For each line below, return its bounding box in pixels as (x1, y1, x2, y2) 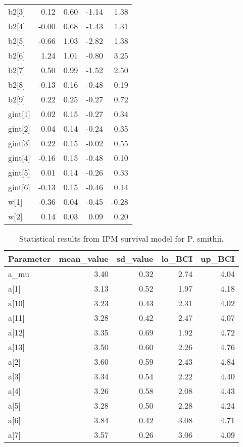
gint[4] (8, 152, 31, 163)
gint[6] (8, 181, 31, 193)
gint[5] (8, 166, 31, 178)
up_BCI (201, 253, 235, 264)
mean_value (59, 253, 109, 264)
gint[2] (8, 123, 31, 134)
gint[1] (8, 108, 31, 120)
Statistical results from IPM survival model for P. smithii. (19, 233, 224, 244)
